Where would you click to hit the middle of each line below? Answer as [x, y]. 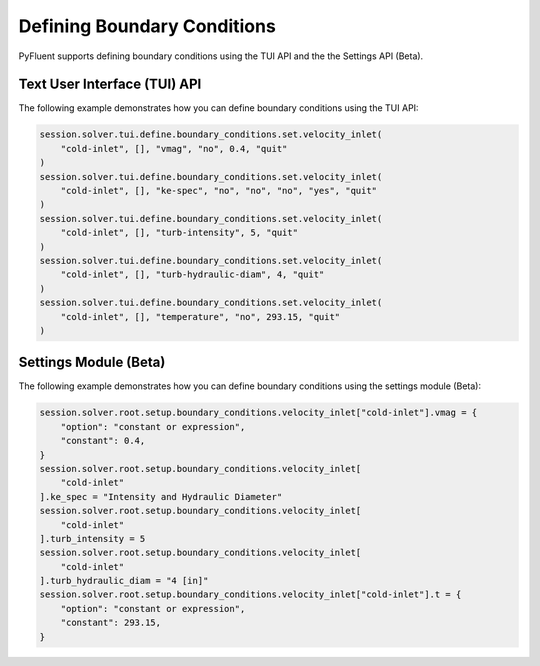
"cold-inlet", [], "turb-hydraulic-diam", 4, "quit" [192, 274]
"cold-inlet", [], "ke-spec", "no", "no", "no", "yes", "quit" [219, 190]
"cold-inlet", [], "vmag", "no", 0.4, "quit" [174, 148]
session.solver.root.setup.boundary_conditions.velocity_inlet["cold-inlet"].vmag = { [258, 413]
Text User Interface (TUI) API [110, 84]
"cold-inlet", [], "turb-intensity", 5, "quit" [179, 233]
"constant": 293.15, [111, 623]
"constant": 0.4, [103, 441]
